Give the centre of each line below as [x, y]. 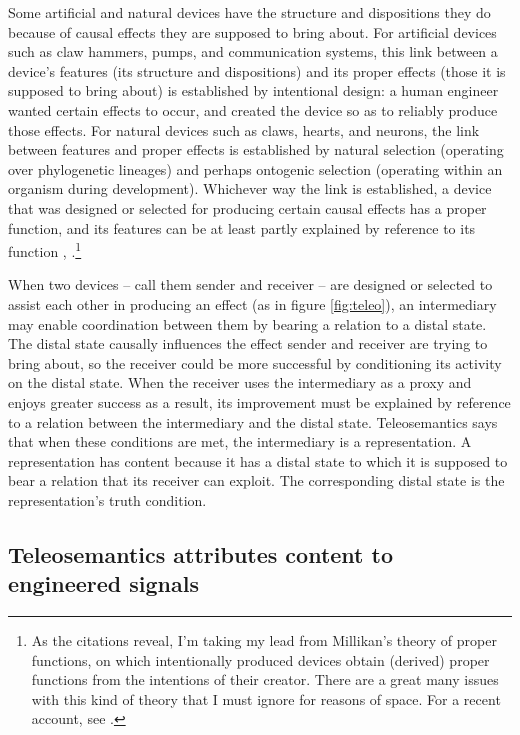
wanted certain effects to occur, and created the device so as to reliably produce [253, 109]
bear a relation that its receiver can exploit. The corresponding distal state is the [256, 480]
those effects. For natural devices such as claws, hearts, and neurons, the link [244, 129]
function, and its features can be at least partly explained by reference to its [242, 227]
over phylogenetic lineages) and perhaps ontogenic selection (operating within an [255, 168]
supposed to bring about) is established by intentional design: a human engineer [253, 90]
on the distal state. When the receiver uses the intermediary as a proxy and [240, 382]
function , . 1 [45, 249]
